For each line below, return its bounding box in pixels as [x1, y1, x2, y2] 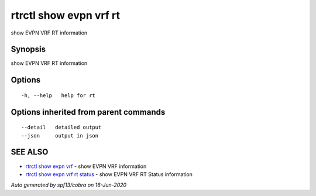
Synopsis [11, 44, 46, 54]
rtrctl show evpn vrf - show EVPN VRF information [25, 163, 147, 170]
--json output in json [21, 132, 99, 139]
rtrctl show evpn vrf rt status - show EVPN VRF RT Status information [25, 170, 193, 178]
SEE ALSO [11, 147, 49, 157]
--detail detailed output [21, 124, 102, 131]
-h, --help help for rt [21, 92, 96, 99]
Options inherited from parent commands [11, 107, 166, 117]
